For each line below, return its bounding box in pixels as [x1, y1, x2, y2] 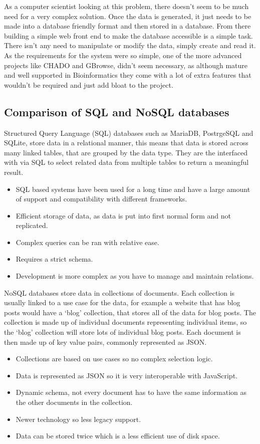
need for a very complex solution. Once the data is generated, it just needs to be [4, 11, 251, 21]
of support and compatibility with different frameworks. [16, 193, 187, 204]
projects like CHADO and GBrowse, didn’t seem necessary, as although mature [4, 60, 248, 70]
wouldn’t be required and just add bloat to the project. [4, 79, 173, 90]
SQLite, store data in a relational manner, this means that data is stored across [4, 137, 248, 148]
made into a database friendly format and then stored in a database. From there [4, 21, 251, 31]
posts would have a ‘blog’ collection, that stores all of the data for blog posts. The [4, 307, 256, 317]
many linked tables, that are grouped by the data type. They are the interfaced [4, 147, 247, 157]
